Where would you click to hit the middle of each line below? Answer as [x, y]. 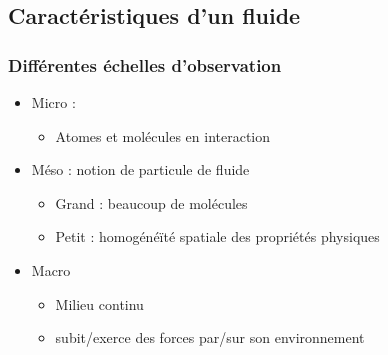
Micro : [53, 102]
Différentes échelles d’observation [145, 64]
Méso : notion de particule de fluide [140, 169]
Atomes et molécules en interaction [163, 135]
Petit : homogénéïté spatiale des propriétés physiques [217, 236]
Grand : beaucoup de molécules [151, 202]
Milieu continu [99, 303]
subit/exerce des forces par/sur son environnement [210, 337]
